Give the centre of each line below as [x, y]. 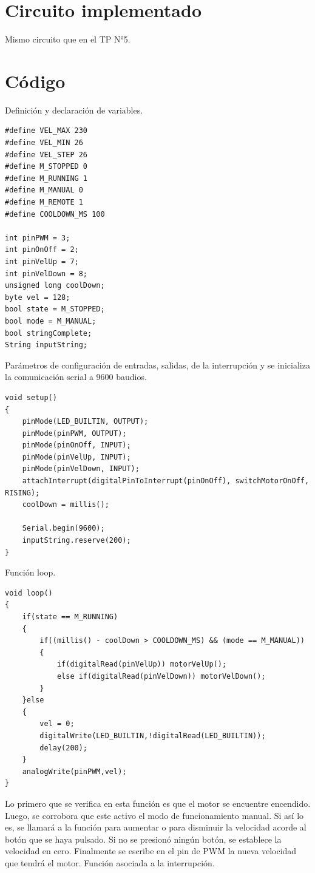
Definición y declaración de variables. [74, 110]
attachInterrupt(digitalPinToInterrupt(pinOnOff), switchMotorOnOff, [166, 481]
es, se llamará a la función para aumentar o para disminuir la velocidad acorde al [156, 827]
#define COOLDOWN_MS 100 [55, 214]
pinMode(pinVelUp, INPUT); [76, 457]
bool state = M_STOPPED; [55, 309]
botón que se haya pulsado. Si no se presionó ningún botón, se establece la [143, 839]
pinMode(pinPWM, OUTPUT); [74, 433]
